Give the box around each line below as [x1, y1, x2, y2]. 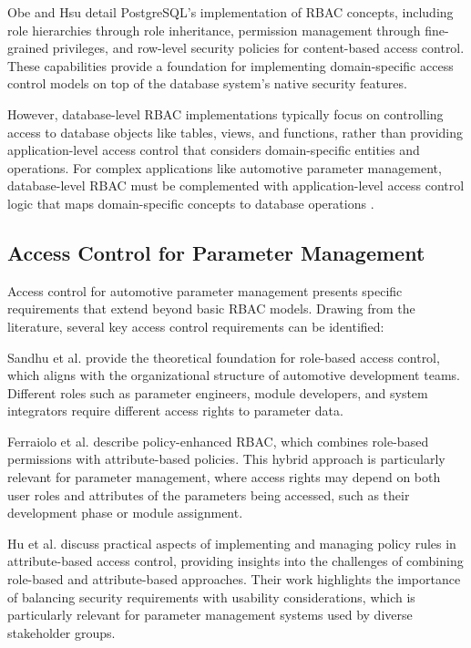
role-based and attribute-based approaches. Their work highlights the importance [7, 570, 461, 589]
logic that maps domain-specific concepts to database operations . [7, 193, 374, 212]
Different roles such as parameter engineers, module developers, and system [7, 383, 428, 402]
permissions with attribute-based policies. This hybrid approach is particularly [7, 449, 445, 468]
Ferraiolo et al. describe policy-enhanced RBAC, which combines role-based [7, 431, 429, 450]
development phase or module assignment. [7, 503, 243, 522]
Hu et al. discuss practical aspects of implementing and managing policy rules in [7, 533, 456, 552]
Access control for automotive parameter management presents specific [7, 281, 403, 300]
